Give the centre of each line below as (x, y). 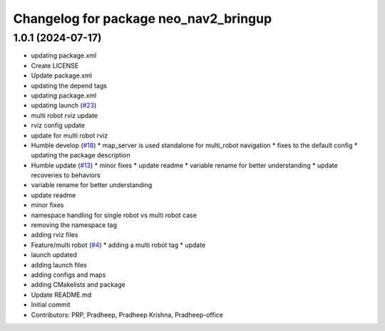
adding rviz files (55, 235)
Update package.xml (62, 75)
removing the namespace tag (74, 225)
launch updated (54, 255)
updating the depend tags (69, 85)
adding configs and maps (68, 275)
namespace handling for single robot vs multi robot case (114, 215)
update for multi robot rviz (70, 135)
